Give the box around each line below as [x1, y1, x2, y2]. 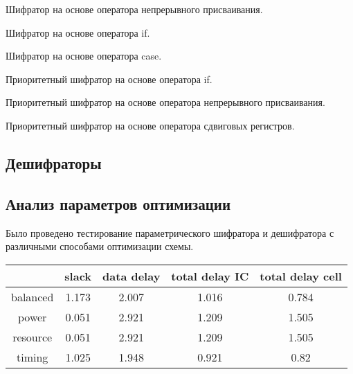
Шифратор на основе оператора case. [6, 48, 162, 63]
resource [12, 328, 53, 345]
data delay [102, 267, 161, 284]
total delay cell [260, 267, 342, 284]
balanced [11, 288, 54, 305]
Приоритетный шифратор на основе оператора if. [6, 71, 212, 86]
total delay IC [171, 267, 249, 284]
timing [17, 348, 48, 365]
